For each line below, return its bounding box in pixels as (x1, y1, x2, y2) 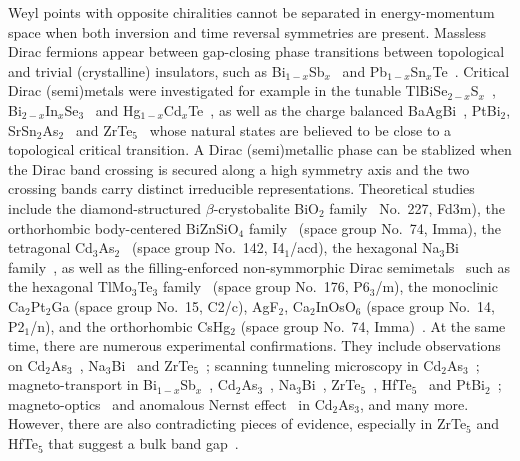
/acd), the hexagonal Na (290, 237, 440, 258)
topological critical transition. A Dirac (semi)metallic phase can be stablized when (8, 139, 512, 160)
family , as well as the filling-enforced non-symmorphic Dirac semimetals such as (8, 256, 511, 277)
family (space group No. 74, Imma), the (248, 217, 502, 238)
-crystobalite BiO (213, 197, 319, 218)
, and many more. (360, 393, 469, 414)
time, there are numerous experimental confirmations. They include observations (8, 335, 501, 356)
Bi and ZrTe (111, 354, 194, 375)
